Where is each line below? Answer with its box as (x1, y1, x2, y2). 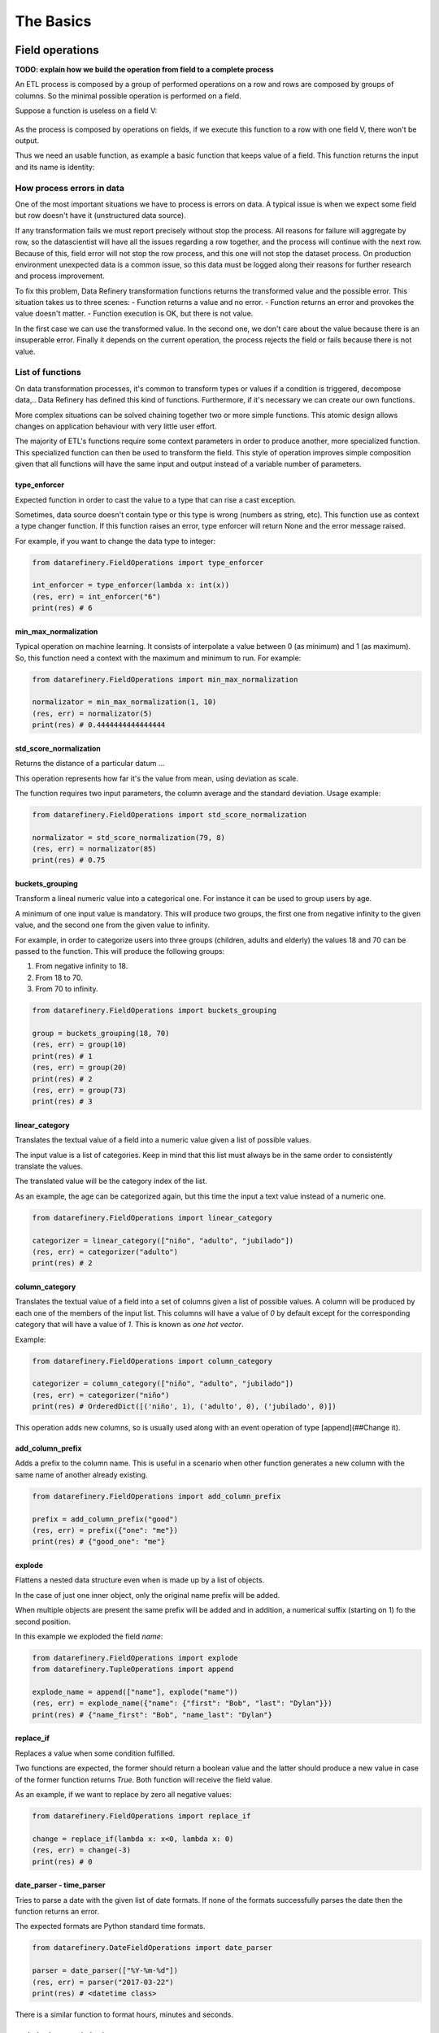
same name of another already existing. (15, 1469, 148, 1479)
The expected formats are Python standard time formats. (15, 1922, 206, 1931)
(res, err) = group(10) (32, 1040, 128, 1049)
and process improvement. (15, 271, 105, 281)
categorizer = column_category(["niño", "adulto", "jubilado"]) (32, 1379, 294, 1388)
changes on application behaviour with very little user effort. (15, 421, 217, 431)
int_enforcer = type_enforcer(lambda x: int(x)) (32, 581, 230, 590)
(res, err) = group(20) (32, 1063, 128, 1073)
